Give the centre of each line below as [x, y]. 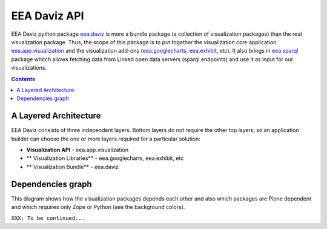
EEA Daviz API [48, 16]
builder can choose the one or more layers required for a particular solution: [106, 139]
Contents [23, 79]
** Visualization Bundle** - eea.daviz [73, 167]
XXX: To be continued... [48, 218]
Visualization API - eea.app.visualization [78, 150]
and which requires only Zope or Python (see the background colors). [98, 207]
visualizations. [29, 68]
